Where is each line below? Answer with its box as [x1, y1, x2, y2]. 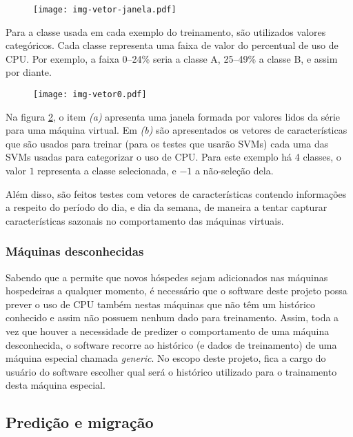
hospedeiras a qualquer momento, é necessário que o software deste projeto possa [6, 283, 347, 298]
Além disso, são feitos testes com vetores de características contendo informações [6, 186, 347, 201]
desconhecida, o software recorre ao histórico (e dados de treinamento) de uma [6, 337, 337, 352]
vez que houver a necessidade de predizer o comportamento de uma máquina [6, 324, 330, 338]
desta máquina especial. [6, 378, 105, 392]
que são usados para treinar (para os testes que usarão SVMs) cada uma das [6, 136, 329, 150]
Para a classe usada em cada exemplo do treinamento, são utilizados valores [6, 24, 326, 39]
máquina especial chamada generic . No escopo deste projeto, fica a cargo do [6, 351, 326, 365]
